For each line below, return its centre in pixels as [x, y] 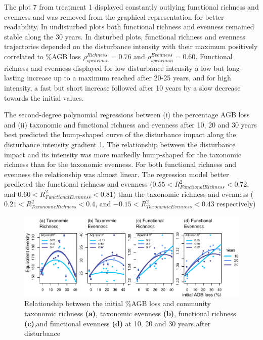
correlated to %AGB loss [42, 56]
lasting [14, 78]
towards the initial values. [44, 97]
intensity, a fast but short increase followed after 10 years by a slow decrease [122, 87]
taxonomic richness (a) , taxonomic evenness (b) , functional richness [130, 313]
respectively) [236, 204]
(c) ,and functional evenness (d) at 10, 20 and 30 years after [118, 323]
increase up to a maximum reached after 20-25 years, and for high [129, 78]
